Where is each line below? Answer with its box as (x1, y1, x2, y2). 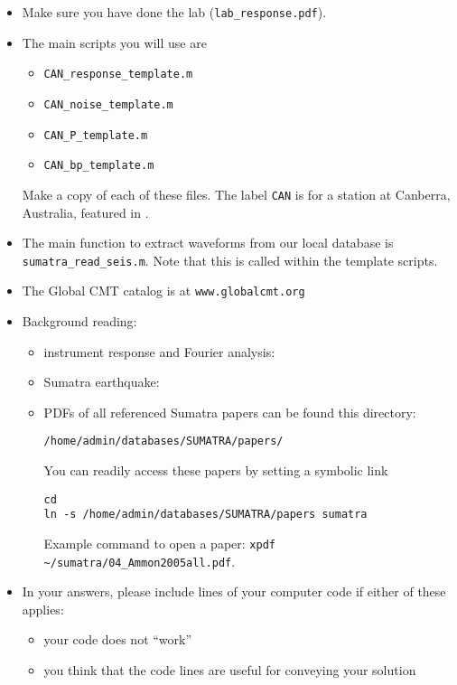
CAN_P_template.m (43, 128, 148, 142)
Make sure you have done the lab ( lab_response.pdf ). (22, 3, 327, 21)
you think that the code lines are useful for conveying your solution (43, 661, 416, 680)
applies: (22, 599, 64, 618)
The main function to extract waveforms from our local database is (22, 233, 394, 252)
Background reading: (22, 312, 137, 331)
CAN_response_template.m (43, 68, 193, 81)
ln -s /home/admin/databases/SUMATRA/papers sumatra (43, 508, 368, 521)
